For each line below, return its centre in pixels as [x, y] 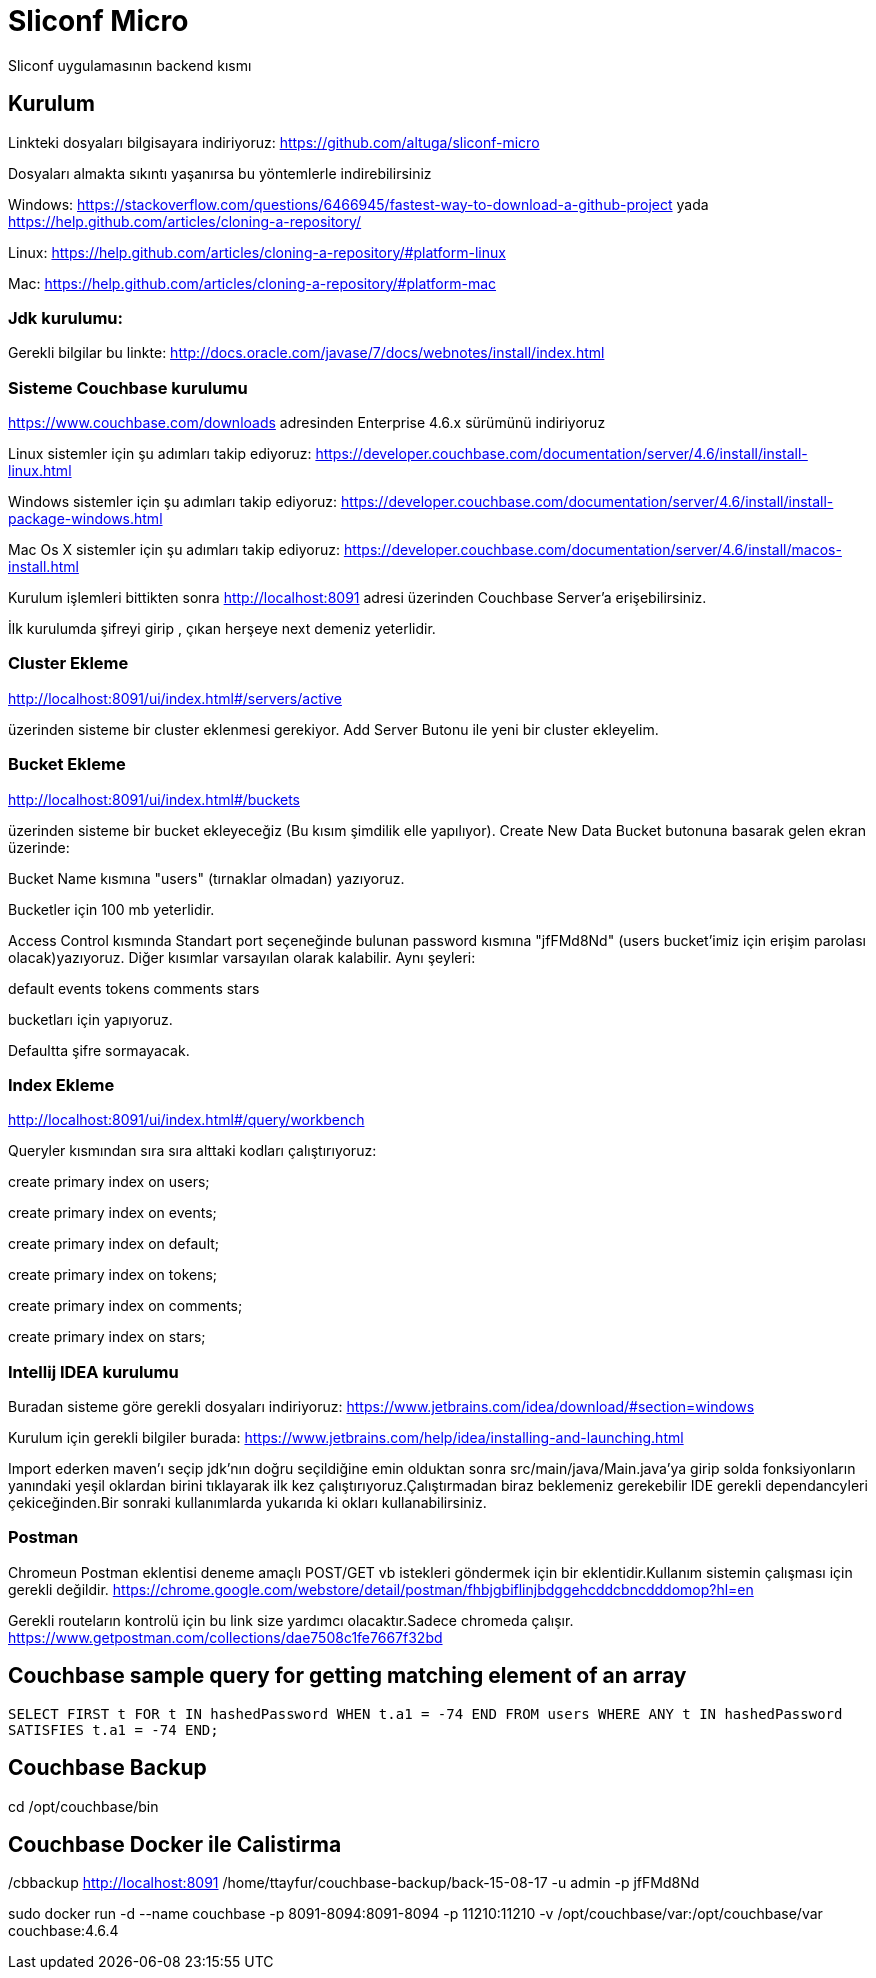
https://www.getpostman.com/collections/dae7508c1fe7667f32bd [225, 1637]
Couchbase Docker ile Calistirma [175, 1844]
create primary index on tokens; [113, 1275]
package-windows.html [85, 519]
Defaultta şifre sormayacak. [99, 1050]
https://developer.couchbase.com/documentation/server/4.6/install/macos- [592, 550]
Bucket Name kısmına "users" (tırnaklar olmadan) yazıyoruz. [206, 878]
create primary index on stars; [107, 1337]
